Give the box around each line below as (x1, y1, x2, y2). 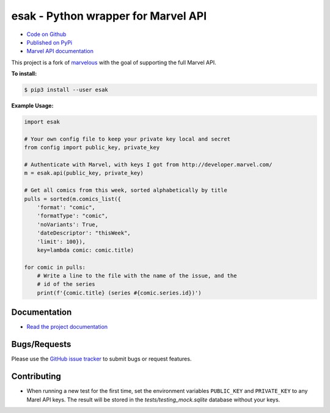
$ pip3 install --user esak (24, 86, 108, 93)
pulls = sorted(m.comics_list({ (24, 196, 122, 202)
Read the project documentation (26, 323, 108, 331)
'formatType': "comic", (37, 213, 108, 219)
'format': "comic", (37, 203, 96, 211)
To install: (11, 70, 37, 78)
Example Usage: (11, 102, 54, 109)
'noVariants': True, (37, 221, 99, 228)
